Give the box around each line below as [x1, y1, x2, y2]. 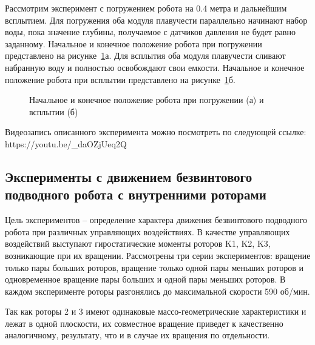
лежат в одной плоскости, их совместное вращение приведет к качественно [5, 317, 283, 329]
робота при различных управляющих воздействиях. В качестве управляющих [5, 225, 290, 238]
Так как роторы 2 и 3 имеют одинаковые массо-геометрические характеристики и [5, 305, 307, 318]
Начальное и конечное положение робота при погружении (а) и [29, 93, 264, 106]
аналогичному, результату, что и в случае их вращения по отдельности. [5, 329, 270, 341]
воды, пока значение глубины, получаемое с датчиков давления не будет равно [5, 25, 296, 38]
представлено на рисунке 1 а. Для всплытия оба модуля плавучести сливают [5, 49, 286, 62]
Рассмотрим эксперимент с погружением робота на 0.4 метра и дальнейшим [5, 2, 287, 14]
